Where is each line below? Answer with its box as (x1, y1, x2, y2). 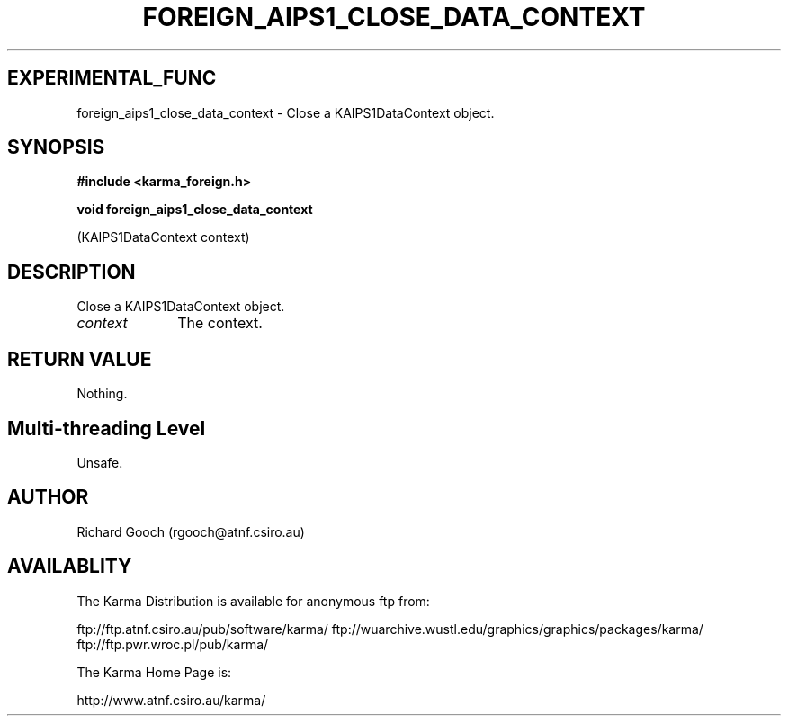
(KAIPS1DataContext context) (76, 229, 250, 245)
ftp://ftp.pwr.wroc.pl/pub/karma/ (76, 636, 269, 652)
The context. (177, 314, 263, 333)
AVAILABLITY (7, 555, 132, 578)
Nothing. (76, 386, 128, 402)
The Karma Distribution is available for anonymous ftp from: (76, 593, 430, 609)
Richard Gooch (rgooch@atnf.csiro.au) (76, 523, 305, 540)
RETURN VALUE (7, 347, 152, 370)
